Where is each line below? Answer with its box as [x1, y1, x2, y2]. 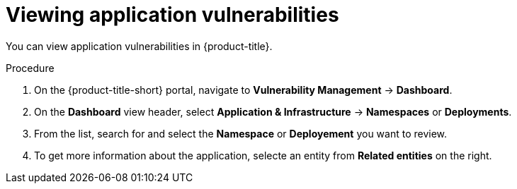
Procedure [6, 61, 55, 74]
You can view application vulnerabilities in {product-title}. [6, 39, 273, 52]
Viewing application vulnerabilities [6, 3, 339, 27]
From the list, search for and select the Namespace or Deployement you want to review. [34, 127, 448, 140]
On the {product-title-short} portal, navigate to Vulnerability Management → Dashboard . [34, 83, 453, 96]
